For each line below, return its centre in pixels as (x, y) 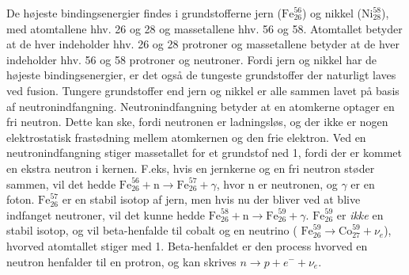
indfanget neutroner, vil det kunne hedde (106, 214)
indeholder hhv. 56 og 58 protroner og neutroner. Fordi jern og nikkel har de (192, 59)
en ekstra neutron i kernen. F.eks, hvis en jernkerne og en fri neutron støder (191, 168)
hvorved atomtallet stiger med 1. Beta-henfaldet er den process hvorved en (187, 245)
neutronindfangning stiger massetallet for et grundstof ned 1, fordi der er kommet (204, 153)
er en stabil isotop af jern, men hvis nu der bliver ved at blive (211, 199)
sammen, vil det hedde (61, 183)
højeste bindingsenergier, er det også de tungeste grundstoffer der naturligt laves (201, 75)
